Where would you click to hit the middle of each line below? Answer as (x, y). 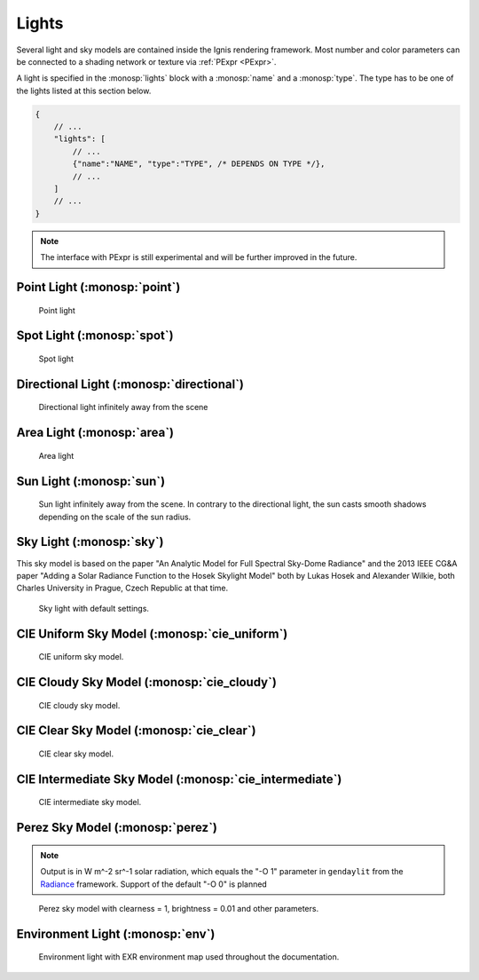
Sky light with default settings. (94, 608)
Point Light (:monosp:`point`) (98, 287)
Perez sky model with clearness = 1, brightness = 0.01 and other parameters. (179, 908)
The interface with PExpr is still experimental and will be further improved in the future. (199, 257)
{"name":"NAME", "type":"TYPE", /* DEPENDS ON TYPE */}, (199, 164)
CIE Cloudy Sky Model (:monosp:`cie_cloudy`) (146, 682)
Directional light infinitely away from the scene (123, 407)
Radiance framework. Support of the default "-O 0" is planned (154, 884)
